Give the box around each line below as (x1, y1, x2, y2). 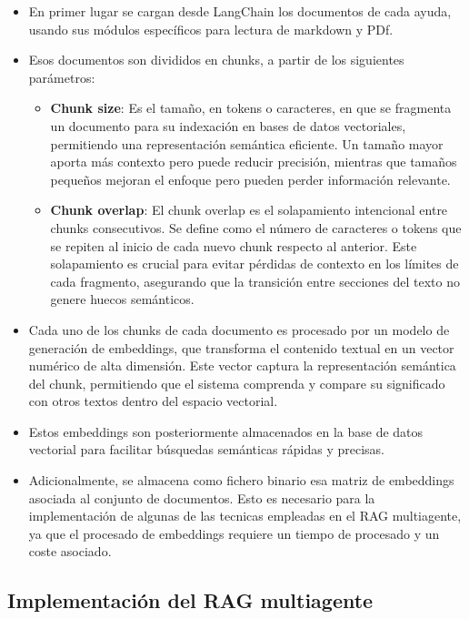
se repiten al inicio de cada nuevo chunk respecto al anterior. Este (50, 236, 417, 255)
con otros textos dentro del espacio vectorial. (28, 391, 278, 411)
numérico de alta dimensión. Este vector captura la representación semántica (28, 356, 456, 375)
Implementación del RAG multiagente (7, 586, 374, 614)
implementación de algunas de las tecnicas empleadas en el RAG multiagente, (28, 506, 462, 525)
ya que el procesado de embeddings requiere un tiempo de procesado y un (28, 523, 440, 543)
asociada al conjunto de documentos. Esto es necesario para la (28, 488, 375, 507)
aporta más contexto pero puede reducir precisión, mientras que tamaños (50, 152, 457, 171)
